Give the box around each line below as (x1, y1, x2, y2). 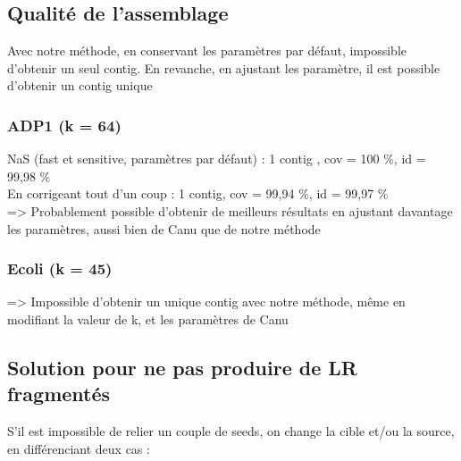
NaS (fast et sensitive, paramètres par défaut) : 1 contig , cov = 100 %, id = (7, 149, 426, 168)
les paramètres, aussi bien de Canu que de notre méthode (7, 219, 321, 238)
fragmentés (7, 380, 111, 407)
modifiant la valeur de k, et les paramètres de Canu (7, 309, 289, 328)
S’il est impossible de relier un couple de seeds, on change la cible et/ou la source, (7, 422, 455, 440)
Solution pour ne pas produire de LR (7, 353, 357, 381)
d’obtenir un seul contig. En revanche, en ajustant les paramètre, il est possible (7, 58, 440, 77)
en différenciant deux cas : (7, 439, 150, 457)
